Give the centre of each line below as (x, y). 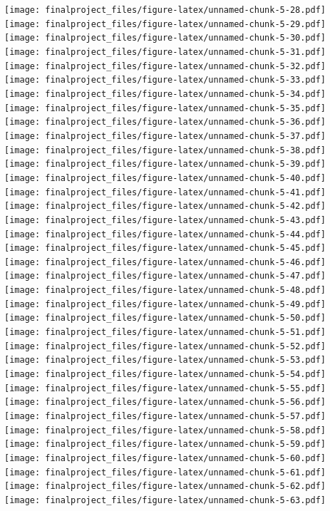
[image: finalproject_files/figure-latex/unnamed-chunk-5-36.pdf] (165, 122)
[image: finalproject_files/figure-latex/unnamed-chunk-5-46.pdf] (165, 262)
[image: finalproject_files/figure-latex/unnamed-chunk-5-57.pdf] (165, 417)
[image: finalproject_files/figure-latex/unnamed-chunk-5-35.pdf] (165, 108)
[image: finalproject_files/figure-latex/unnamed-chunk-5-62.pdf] (165, 486)
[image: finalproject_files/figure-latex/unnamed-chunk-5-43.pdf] (165, 220)
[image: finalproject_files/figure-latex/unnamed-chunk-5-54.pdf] (165, 375)
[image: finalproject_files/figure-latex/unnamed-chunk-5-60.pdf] (165, 458)
